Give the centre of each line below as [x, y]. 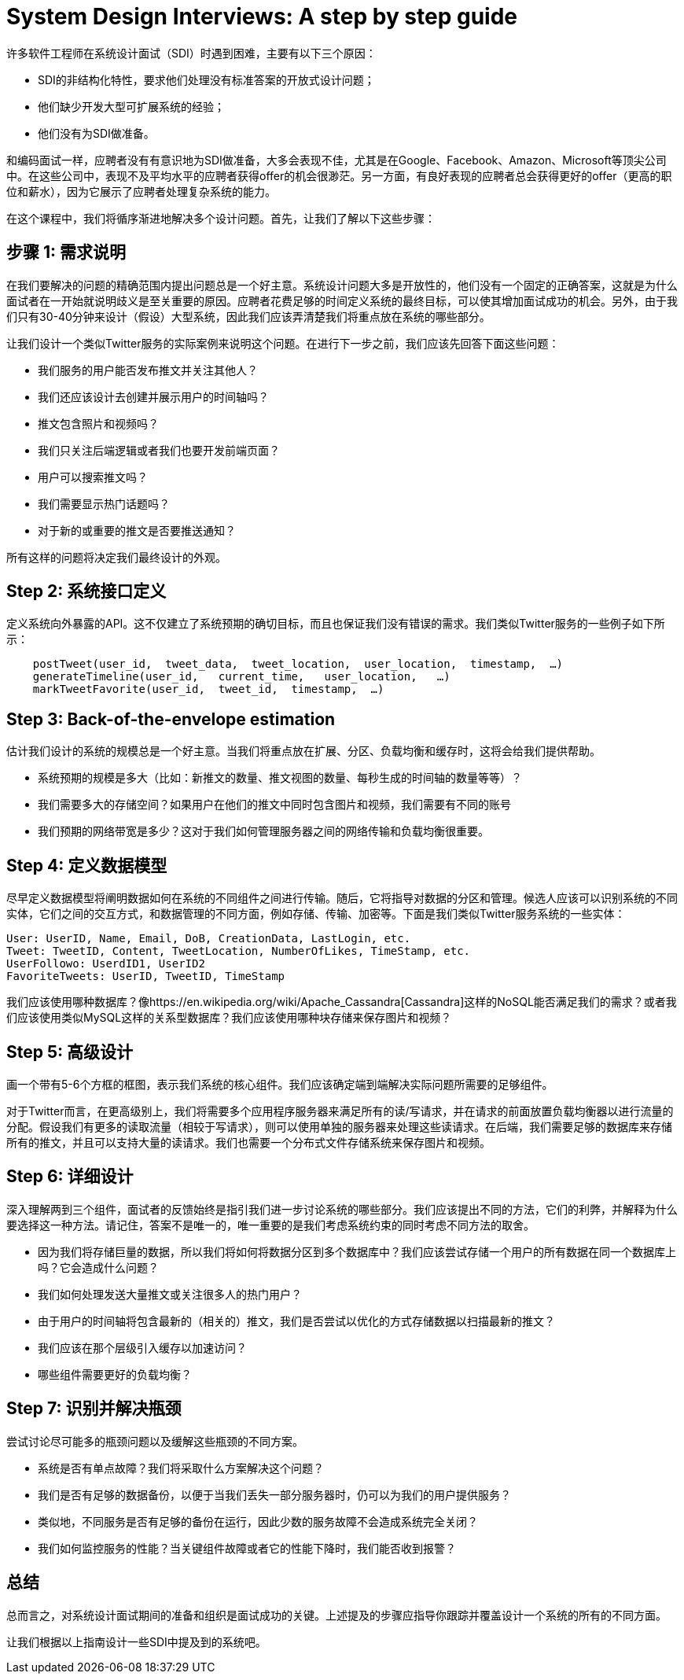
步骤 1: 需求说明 [66, 252]
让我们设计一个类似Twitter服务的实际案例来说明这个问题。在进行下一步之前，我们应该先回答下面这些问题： [283, 343]
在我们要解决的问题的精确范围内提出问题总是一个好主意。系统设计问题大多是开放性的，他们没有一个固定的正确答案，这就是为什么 [342, 285]
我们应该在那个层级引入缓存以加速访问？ [142, 1347]
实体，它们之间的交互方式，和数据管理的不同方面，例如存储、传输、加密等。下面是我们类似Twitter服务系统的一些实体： [316, 914]
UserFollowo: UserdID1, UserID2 [106, 964]
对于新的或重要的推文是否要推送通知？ [137, 530]
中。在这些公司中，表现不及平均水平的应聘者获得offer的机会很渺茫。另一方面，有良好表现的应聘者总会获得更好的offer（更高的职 [339, 175]
